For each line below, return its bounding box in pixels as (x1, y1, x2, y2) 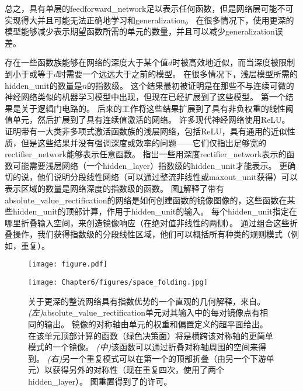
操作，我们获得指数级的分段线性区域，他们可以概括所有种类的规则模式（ (12, 228, 291, 240)
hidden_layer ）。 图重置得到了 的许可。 (28, 375, 172, 387)
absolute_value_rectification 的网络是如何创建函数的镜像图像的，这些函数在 (5, 193, 287, 206)
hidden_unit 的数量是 (5, 79, 82, 91)
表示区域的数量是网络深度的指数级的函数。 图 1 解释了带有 (5, 182, 224, 194)
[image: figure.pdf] (28, 260, 108, 269)
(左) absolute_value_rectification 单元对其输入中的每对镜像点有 (28, 306, 260, 319)
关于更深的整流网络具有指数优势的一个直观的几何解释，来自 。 (28, 295, 265, 307)
